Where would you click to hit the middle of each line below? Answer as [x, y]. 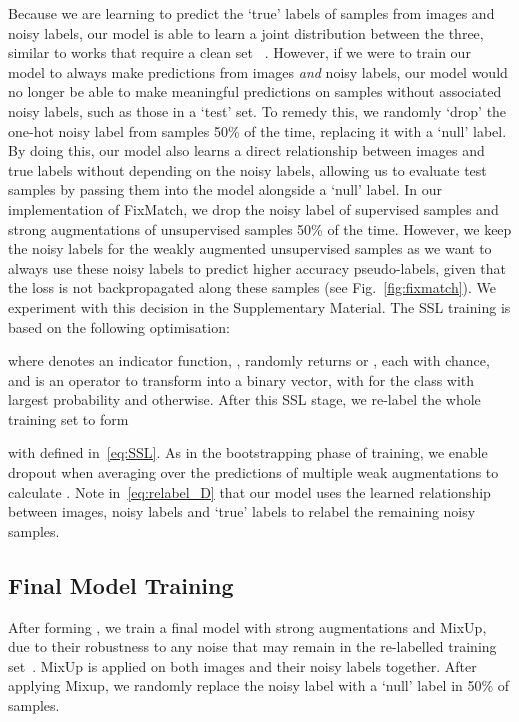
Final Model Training [121, 584]
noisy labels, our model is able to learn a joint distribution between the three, [246, 32]
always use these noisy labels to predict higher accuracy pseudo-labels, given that [257, 267]
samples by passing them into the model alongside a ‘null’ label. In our [225, 189]
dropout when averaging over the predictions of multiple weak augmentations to [253, 472]
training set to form [68, 418]
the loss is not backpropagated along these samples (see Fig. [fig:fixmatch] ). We [252, 287]
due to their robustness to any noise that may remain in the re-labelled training [252, 646]
